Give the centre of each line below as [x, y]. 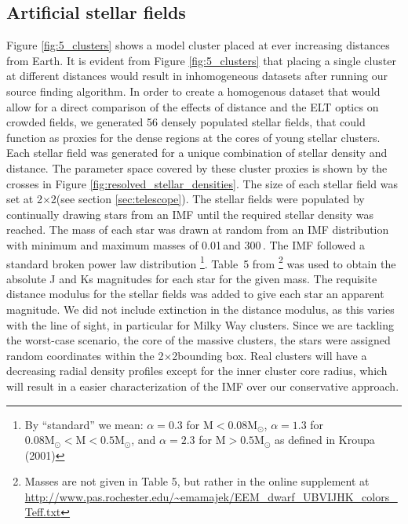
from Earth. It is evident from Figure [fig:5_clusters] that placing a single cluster [201, 60]
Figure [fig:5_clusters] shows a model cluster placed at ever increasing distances [198, 45]
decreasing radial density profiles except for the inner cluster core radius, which [197, 371]
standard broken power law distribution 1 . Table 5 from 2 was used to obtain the [201, 262]
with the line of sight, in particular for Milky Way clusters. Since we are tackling [200, 324]
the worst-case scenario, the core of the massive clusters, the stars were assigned [199, 340]
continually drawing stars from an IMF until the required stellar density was [190, 214]
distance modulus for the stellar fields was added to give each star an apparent [195, 294]
